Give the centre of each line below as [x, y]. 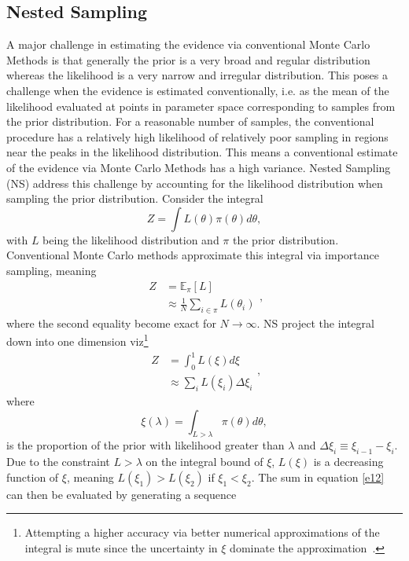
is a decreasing [348, 462]
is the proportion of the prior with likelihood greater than [146, 445]
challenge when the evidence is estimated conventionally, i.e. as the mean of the [198, 90]
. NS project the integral [315, 323]
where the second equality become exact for [111, 323]
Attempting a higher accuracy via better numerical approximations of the [202, 532]
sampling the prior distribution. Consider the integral [135, 198]
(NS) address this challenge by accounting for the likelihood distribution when [195, 183]
